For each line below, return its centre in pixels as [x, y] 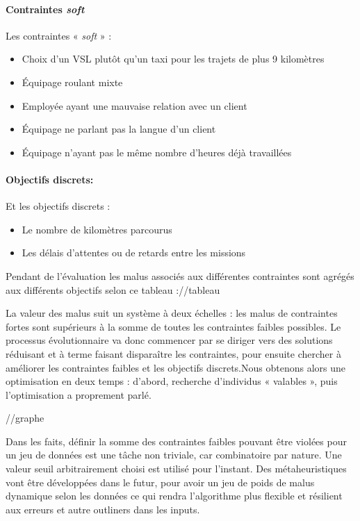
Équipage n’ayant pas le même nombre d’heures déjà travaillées [157, 152]
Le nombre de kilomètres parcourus [97, 229]
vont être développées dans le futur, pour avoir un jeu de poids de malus [160, 482]
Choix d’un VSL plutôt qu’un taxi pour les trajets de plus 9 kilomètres [173, 59]
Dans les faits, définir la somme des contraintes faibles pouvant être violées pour [176, 441]
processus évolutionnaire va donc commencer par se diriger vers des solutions [169, 340]
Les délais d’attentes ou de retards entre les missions [134, 253]
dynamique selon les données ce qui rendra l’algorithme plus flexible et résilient [174, 496]
